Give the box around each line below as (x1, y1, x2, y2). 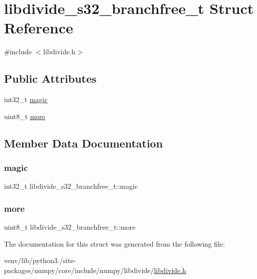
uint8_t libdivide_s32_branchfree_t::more (4, 222, 136, 232)
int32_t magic (4, 94, 48, 105)
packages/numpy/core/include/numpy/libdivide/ (4, 265, 154, 275)
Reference (4, 17, 73, 38)
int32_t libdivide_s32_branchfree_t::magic (4, 181, 138, 191)
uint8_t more (4, 111, 45, 121)
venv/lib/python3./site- (4, 255, 76, 266)
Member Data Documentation (4, 135, 163, 150)
